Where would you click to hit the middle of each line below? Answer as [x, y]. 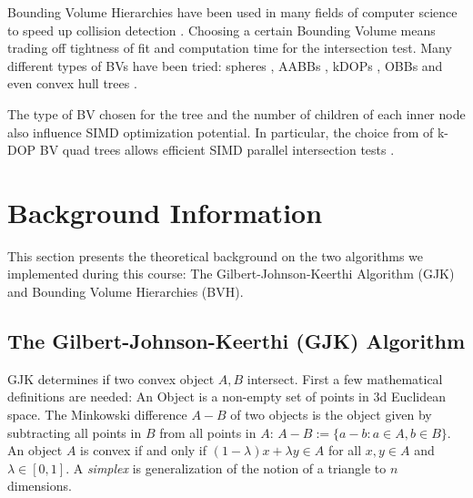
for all [345, 450]
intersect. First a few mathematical [345, 378]
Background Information [165, 212]
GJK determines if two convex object [111, 378]
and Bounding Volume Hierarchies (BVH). [126, 292]
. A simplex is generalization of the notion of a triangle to [226, 468]
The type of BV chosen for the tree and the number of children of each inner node [236, 113]
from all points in [208, 432]
